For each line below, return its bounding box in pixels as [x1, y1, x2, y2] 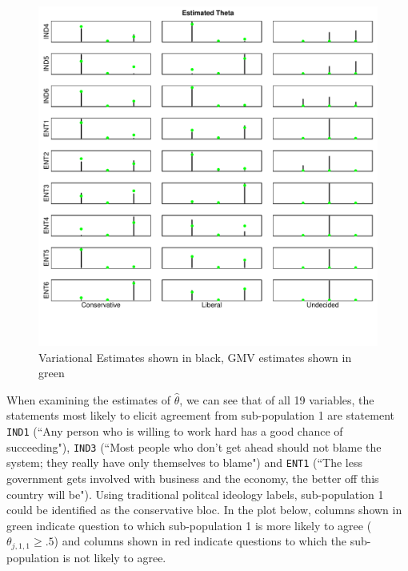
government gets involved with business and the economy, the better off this [6, 469, 379, 486]
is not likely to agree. [62, 549, 166, 565]
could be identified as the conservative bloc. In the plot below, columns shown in [6, 501, 402, 518]
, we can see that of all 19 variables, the [179, 391, 374, 408]
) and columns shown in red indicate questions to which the [54, 533, 347, 549]
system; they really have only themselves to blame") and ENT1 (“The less [6, 454, 362, 471]
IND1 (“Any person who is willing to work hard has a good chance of [6, 422, 343, 439]
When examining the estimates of [6, 391, 171, 408]
